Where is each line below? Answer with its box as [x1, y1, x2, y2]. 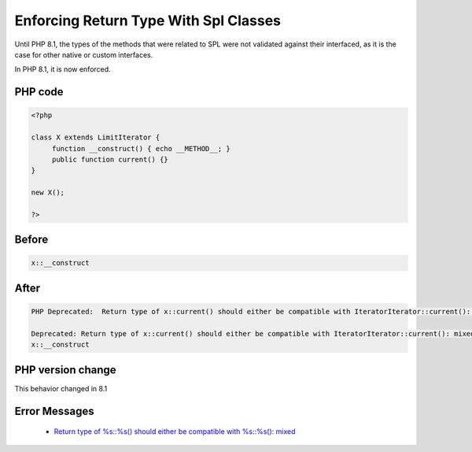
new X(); [31, 188, 65, 197]
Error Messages [14, 404, 94, 417]
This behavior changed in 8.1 [14, 383, 108, 393]
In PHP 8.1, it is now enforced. [14, 65, 111, 74]
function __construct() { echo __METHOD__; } [51, 144, 231, 153]
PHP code [14, 85, 64, 98]
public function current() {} [51, 154, 168, 164]
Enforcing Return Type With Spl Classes [14, 12, 282, 29]
